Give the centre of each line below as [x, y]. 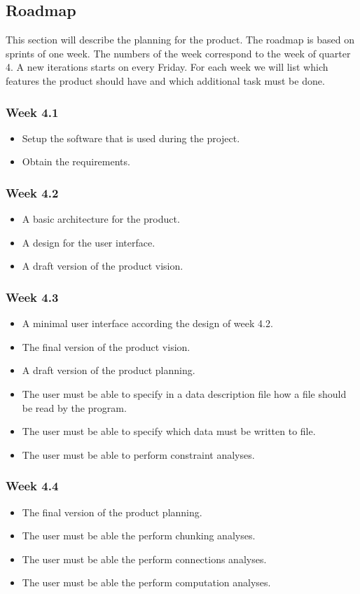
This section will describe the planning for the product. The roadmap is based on [180, 40]
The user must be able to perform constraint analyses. [138, 454]
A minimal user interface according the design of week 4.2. [147, 323]
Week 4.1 [32, 112]
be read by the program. [74, 407]
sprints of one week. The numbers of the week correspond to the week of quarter [178, 53]
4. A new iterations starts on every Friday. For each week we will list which [167, 67]
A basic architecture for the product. [101, 219]
